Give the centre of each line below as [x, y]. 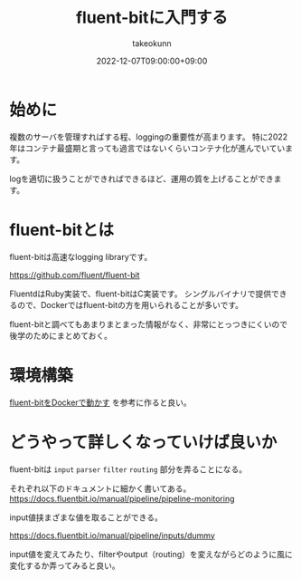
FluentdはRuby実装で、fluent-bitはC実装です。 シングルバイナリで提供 [141, 294]
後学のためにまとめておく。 [61, 335]
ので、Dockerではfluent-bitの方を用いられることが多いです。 [130, 304]
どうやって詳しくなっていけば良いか [143, 442]
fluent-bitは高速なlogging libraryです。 [81, 256]
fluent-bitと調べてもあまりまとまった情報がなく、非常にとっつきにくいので [149, 324]
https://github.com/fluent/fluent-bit [75, 275]
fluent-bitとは [62, 230]
